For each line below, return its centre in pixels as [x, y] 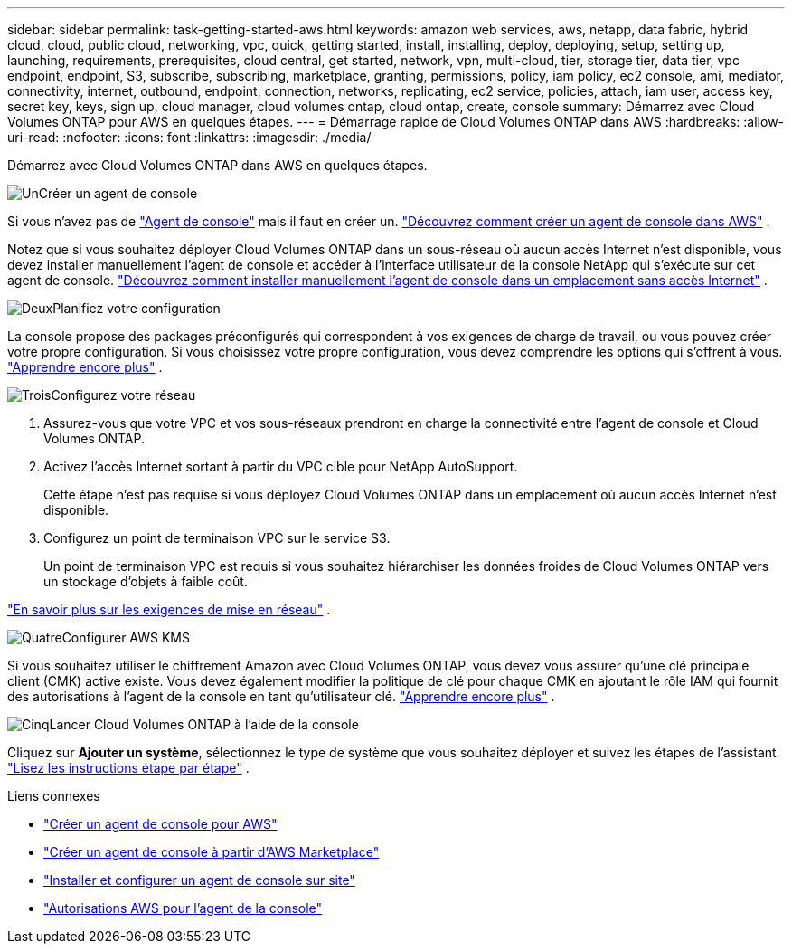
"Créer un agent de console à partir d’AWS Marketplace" [212, 852]
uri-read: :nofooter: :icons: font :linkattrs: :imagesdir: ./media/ [189, 137]
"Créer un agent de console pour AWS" [160, 824]
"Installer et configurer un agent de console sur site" [199, 880]
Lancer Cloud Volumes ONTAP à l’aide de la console [204, 724]
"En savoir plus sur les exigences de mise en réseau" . [169, 609]
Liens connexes [54, 796]
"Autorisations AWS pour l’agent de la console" [183, 908]
